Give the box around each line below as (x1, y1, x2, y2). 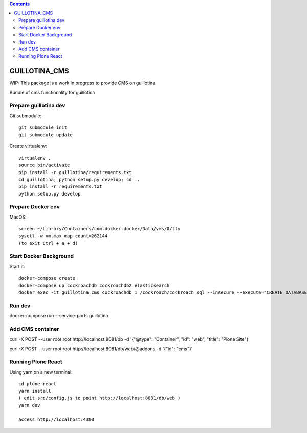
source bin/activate (18, 162, 70, 168)
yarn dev (18, 402, 40, 408)
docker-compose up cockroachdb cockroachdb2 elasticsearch (18, 282, 170, 288)
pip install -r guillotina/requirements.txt (18, 169, 133, 175)
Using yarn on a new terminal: (9, 369, 73, 375)
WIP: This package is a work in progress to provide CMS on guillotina (9, 80, 156, 86)
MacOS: (9, 214, 27, 220)
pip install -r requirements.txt (18, 184, 102, 189)
